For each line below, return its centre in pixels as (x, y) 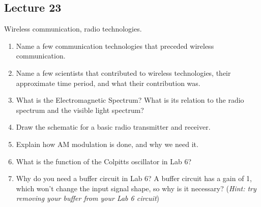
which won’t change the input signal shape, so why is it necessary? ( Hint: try (136, 188)
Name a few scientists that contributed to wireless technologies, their (123, 72)
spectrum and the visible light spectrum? (80, 110)
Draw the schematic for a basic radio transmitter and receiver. (113, 127)
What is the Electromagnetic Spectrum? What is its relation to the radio (130, 100)
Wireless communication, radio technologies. (73, 29)
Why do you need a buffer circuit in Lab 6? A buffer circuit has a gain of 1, (134, 178)
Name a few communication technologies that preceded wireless (115, 46)
